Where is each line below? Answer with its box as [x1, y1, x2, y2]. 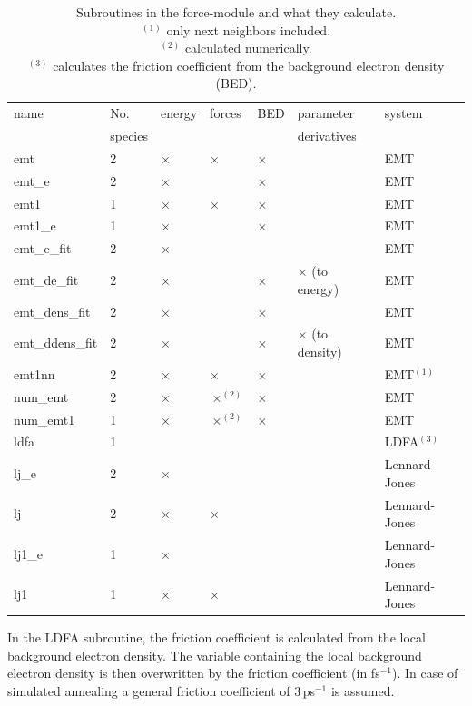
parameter [297, 103, 354, 123]
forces [210, 103, 241, 123]
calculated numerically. [184, 38, 312, 57]
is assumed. [330, 681, 395, 700]
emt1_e [14, 216, 56, 235]
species [110, 126, 148, 145]
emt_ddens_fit [14, 333, 98, 352]
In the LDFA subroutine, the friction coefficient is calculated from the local [7, 628, 426, 647]
